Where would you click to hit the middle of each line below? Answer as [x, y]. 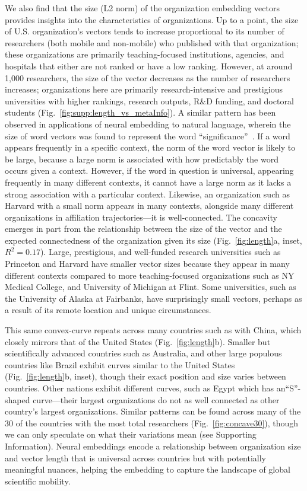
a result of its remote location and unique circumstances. [108, 310]
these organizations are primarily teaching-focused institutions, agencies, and [145, 54]
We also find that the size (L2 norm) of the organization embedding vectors [142, 8]
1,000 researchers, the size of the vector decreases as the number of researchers [148, 77]
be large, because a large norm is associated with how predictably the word [142, 159]
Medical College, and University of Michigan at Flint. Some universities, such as [151, 287]
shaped [18, 399]
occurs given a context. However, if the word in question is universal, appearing [149, 170]
